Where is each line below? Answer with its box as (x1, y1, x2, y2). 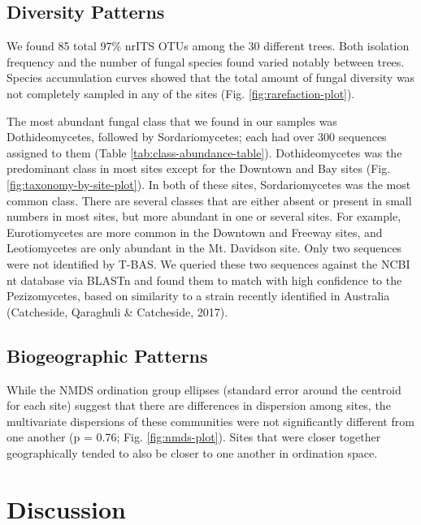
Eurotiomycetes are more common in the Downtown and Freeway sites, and (7, 223, 383, 240)
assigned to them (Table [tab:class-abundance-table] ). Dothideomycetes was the (7, 144, 402, 161)
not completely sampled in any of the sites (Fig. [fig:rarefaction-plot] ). (7, 84, 355, 101)
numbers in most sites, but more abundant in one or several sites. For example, (7, 208, 401, 225)
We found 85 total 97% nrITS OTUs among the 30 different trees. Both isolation (7, 37, 410, 54)
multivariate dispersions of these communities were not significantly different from (7, 412, 414, 429)
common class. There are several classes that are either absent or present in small (7, 191, 412, 209)
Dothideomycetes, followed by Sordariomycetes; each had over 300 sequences (7, 128, 387, 145)
